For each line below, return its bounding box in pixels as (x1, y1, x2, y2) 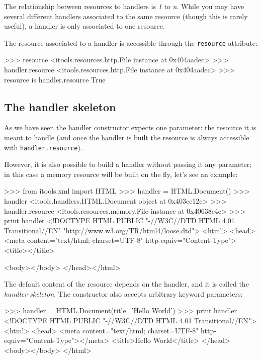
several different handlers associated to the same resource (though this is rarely (4, 11, 248, 21)
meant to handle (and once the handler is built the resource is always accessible (4, 132, 249, 143)
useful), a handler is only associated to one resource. (4, 21, 165, 31)
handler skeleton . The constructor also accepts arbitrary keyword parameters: (4, 288, 243, 299)
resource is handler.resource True (4, 74, 106, 84)
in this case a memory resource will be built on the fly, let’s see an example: (4, 168, 238, 179)
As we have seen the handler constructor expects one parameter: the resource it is (4, 122, 256, 133)
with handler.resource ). (4, 142, 82, 152)
